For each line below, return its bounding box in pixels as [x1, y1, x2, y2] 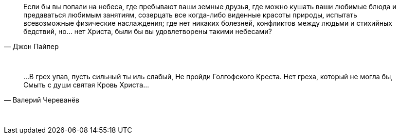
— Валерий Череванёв [4, 96, 80, 104]
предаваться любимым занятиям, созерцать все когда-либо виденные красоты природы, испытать [23, 11, 357, 19]
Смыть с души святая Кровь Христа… [23, 81, 149, 89]
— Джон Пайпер [4, 42, 59, 51]
